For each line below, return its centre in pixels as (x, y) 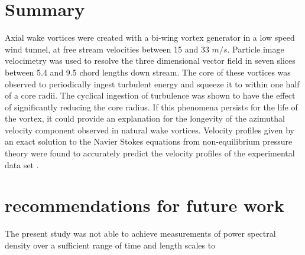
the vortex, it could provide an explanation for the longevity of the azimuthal (145, 118)
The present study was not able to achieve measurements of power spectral (140, 233)
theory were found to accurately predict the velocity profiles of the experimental (150, 153)
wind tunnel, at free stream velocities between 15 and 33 (107, 49)
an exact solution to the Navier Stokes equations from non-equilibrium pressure (149, 141)
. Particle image (256, 49)
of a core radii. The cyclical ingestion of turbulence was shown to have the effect (150, 95)
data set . (22, 164)
